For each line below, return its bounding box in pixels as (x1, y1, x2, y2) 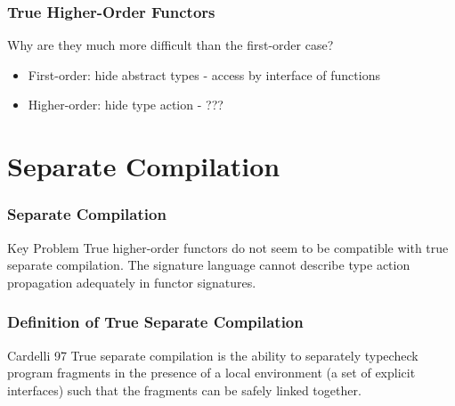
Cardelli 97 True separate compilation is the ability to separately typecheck (7, 345, 418, 364)
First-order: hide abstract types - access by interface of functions (28, 65, 380, 84)
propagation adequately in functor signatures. (7, 272, 256, 291)
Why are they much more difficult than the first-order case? (7, 36, 334, 54)
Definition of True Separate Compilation (7, 311, 304, 333)
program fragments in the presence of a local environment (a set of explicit (7, 363, 416, 382)
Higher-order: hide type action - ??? (28, 95, 223, 114)
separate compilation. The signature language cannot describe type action (7, 256, 410, 274)
